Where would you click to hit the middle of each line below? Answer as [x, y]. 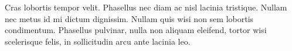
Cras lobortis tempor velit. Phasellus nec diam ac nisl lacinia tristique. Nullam [146, 7]
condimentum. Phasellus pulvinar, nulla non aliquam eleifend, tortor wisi [136, 30]
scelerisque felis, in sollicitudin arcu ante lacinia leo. [98, 41]
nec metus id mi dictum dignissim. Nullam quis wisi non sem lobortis [129, 18]
